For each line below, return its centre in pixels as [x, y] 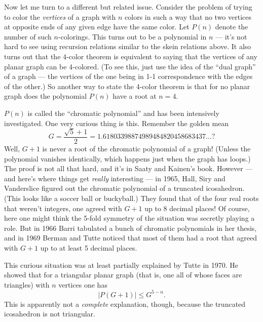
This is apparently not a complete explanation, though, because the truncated [125, 304]
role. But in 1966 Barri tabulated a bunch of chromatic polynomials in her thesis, [130, 228]
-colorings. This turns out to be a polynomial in [132, 36]
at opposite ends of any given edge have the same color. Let [97, 27]
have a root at [135, 96]
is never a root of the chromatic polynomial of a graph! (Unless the [146, 148]
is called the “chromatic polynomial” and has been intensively [123, 113]
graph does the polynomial [46, 96]
